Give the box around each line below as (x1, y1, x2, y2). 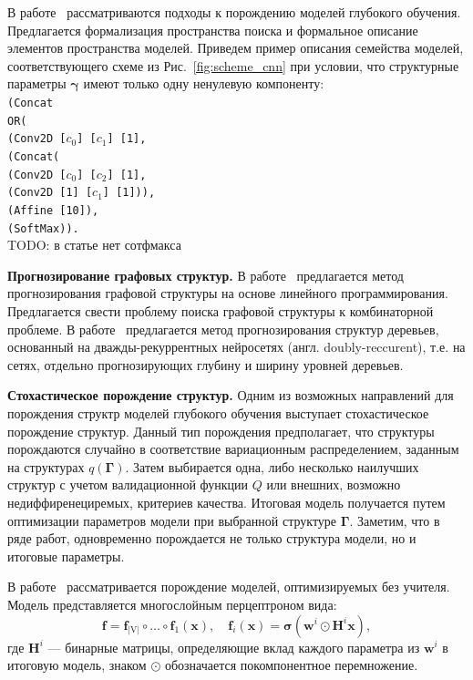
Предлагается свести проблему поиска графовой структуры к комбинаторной (7, 302, 434, 320)
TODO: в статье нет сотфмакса (7, 235, 181, 254)
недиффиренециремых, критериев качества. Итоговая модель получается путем (7, 492, 446, 511)
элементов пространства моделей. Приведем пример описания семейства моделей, (7, 38, 464, 57)
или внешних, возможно (266, 475, 401, 494)
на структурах (7, 457, 85, 476)
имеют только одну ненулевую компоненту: (83, 74, 324, 93)
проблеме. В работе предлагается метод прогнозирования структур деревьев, (7, 319, 439, 338)
